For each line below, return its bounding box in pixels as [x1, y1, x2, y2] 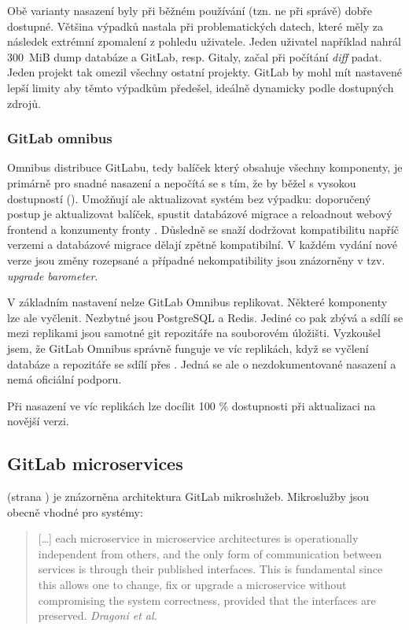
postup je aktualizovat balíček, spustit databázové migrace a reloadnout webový [7, 206, 392, 222]
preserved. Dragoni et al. [38, 607, 157, 624]
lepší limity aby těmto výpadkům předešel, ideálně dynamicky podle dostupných [7, 79, 394, 95]
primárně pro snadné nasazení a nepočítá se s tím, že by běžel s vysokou [7, 174, 356, 191]
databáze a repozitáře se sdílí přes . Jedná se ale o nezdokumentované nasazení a [7, 355, 396, 372]
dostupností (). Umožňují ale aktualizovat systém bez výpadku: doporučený [7, 190, 371, 206]
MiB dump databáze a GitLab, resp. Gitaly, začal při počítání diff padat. [28, 48, 382, 65]
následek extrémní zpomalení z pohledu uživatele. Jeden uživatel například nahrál [7, 33, 401, 50]
